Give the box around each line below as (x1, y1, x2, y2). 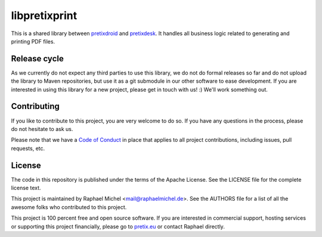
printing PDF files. (11, 38, 55, 45)
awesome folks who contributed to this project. (11, 203, 127, 211)
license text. (11, 185, 41, 191)
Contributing (11, 101, 60, 111)
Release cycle (11, 54, 64, 64)
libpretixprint (11, 9, 78, 22)
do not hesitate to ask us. (11, 125, 73, 132)
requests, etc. (11, 145, 45, 152)
